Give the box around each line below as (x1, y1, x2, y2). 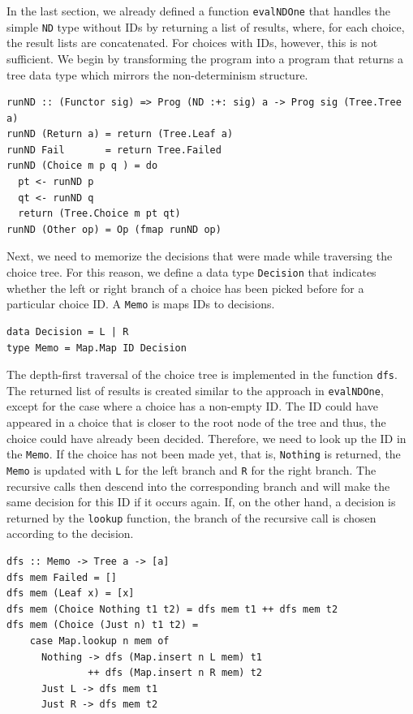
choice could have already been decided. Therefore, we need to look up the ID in (6, 429, 407, 446)
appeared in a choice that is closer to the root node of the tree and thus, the (6, 414, 386, 431)
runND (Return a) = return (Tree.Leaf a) (6, 128, 234, 140)
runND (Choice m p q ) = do (6, 160, 158, 172)
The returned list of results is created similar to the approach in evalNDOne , (6, 381, 384, 398)
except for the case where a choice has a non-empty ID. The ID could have (6, 398, 378, 415)
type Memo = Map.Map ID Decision (6, 342, 187, 354)
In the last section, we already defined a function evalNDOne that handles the (6, 2, 391, 19)
